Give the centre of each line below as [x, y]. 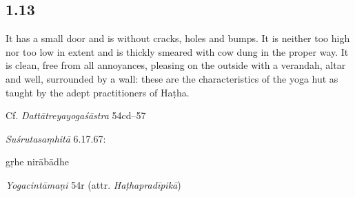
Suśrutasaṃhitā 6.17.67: [56, 138]
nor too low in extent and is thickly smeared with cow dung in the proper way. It [177, 51]
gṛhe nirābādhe [37, 162]
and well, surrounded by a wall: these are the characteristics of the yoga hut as [172, 78]
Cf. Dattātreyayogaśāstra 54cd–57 [76, 115]
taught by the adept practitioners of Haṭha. [98, 92]
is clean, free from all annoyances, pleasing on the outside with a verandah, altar [176, 65]
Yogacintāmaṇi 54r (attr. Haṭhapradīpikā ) [93, 184]
